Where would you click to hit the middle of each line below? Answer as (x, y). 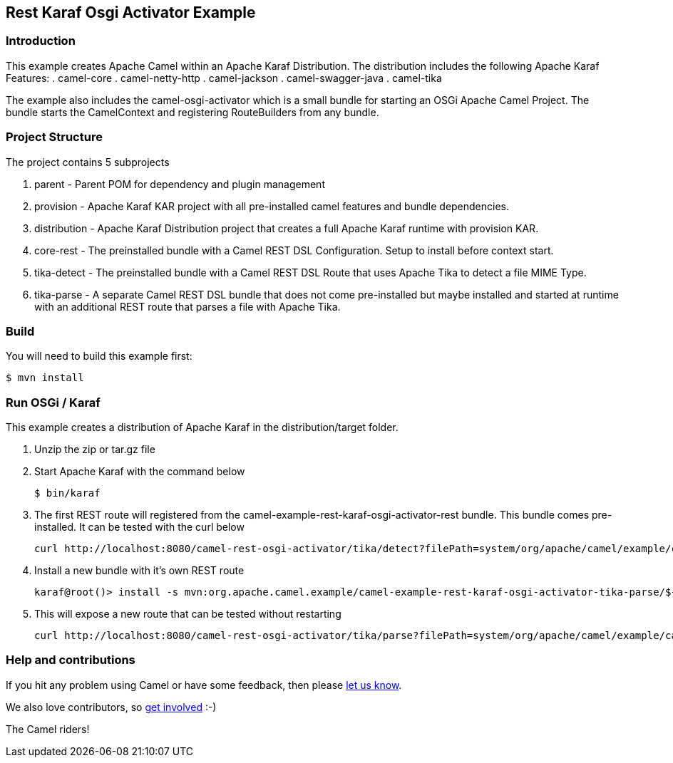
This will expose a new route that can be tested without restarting (188, 614)
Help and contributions (71, 660)
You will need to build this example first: (99, 356)
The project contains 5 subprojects (88, 162)
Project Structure (54, 137)
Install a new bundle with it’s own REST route (139, 571)
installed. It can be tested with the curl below (139, 527)
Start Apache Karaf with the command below (140, 472)
